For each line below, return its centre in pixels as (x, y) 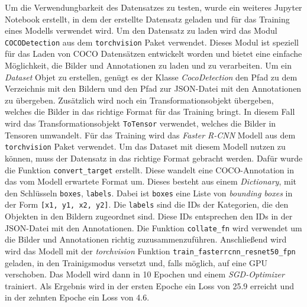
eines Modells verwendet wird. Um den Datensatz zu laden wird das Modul (141, 30)
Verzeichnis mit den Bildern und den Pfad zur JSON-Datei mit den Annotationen (153, 88)
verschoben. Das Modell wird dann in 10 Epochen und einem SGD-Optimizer (145, 274)
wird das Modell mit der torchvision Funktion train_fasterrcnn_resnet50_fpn (150, 251)
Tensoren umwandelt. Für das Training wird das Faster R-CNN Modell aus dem (150, 135)
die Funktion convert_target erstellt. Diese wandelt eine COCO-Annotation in (149, 169)
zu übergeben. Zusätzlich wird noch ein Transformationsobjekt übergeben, (139, 100)
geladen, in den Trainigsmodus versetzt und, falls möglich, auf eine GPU (136, 262)
